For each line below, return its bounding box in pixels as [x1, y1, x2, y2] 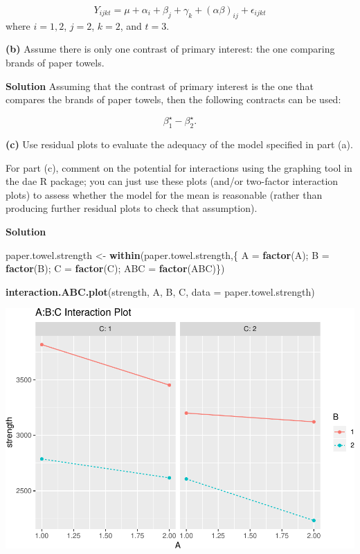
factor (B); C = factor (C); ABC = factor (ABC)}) [6, 261, 225, 276]
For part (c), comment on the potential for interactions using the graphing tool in [6, 160, 352, 175]
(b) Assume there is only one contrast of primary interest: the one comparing [6, 42, 335, 56]
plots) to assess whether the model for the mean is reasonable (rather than [6, 187, 323, 202]
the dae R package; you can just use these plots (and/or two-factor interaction [6, 174, 339, 188]
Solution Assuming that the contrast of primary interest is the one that [6, 78, 314, 93]
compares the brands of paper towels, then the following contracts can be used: [6, 92, 341, 107]
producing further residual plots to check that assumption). [6, 201, 258, 215]
